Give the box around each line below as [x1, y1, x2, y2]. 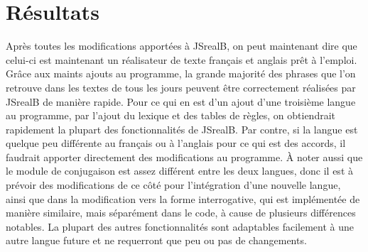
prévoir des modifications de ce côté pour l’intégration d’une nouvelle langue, [6, 177, 341, 192]
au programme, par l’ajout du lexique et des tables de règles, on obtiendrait [6, 108, 336, 123]
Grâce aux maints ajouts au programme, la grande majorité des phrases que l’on [6, 66, 356, 81]
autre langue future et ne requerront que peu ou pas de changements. [6, 233, 307, 248]
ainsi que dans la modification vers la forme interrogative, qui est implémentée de [6, 191, 360, 206]
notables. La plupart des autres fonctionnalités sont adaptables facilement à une [6, 219, 354, 234]
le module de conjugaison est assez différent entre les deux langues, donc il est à [6, 163, 353, 178]
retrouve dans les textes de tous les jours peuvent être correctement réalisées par [6, 80, 356, 94]
